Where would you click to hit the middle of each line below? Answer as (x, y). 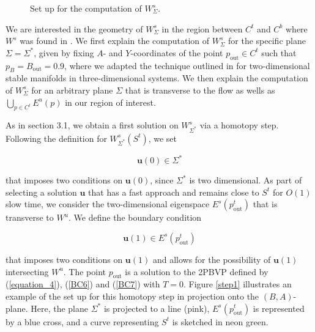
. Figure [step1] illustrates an (237, 284)
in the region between (202, 28)
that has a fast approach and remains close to (174, 192)
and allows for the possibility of (212, 259)
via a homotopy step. (239, 125)
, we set (163, 138)
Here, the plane (59, 308)
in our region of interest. (110, 102)
